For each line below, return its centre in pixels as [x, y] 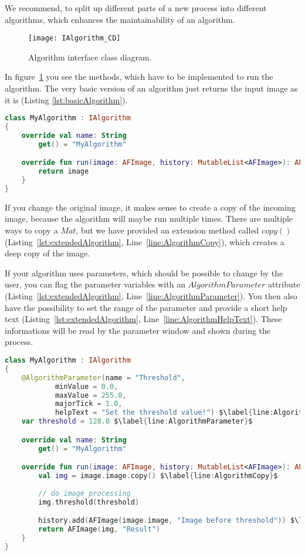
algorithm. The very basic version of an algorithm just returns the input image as [151, 88]
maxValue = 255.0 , [91, 395]
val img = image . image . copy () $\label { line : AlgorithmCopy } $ [158, 476]
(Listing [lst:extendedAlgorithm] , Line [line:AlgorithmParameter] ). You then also [151, 296]
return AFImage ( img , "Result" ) [99, 529]
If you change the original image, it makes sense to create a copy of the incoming [150, 207]
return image [64, 172]
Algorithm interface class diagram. [90, 57]
